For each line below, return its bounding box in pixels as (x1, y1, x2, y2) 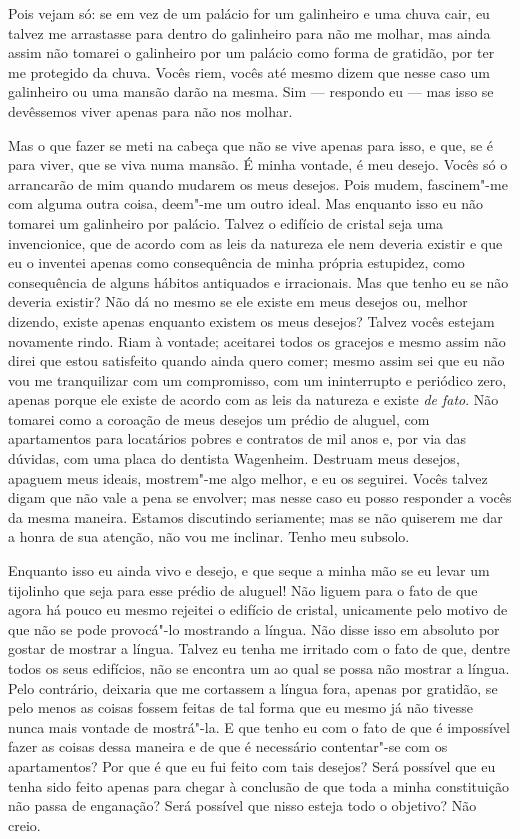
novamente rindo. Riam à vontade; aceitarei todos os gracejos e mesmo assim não (8, 330, 506, 351)
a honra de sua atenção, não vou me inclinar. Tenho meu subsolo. (8, 526, 410, 547)
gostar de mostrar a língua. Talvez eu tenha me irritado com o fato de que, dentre (8, 638, 511, 659)
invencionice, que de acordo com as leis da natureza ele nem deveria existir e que (8, 232, 503, 253)
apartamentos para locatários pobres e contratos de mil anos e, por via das (8, 428, 467, 449)
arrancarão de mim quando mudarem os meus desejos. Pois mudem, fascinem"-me (8, 173, 508, 194)
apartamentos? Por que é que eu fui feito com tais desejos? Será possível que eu (8, 755, 496, 776)
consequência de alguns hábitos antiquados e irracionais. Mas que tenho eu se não (8, 271, 509, 292)
